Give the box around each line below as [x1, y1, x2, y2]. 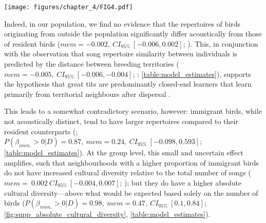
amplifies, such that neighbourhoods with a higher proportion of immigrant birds [4, 157, 259, 168]
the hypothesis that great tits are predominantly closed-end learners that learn [4, 78, 252, 89]
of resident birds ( [4, 38, 61, 49]
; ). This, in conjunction [183, 38, 258, 49]
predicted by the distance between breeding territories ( [4, 58, 179, 69]
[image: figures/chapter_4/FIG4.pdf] [4, 4, 133, 11]
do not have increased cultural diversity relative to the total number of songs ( [4, 167, 251, 178]
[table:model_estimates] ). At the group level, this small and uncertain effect [4, 147, 243, 158]
